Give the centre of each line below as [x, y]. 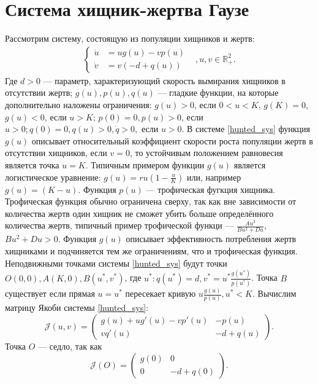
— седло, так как [70, 346]
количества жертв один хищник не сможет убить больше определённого [139, 213]
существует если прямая [50, 293]
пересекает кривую [161, 293]
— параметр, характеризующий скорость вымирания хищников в [164, 80]
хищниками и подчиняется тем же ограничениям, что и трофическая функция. [151, 251]
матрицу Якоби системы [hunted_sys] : [77, 308]
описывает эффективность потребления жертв [211, 239]
